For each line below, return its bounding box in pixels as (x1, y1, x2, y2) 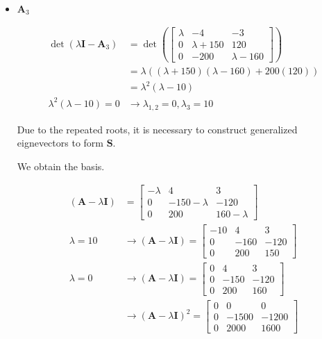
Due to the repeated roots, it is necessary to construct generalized (17, 122, 298, 136)
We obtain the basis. (17, 158, 105, 173)
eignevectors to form (17, 135, 103, 150)
